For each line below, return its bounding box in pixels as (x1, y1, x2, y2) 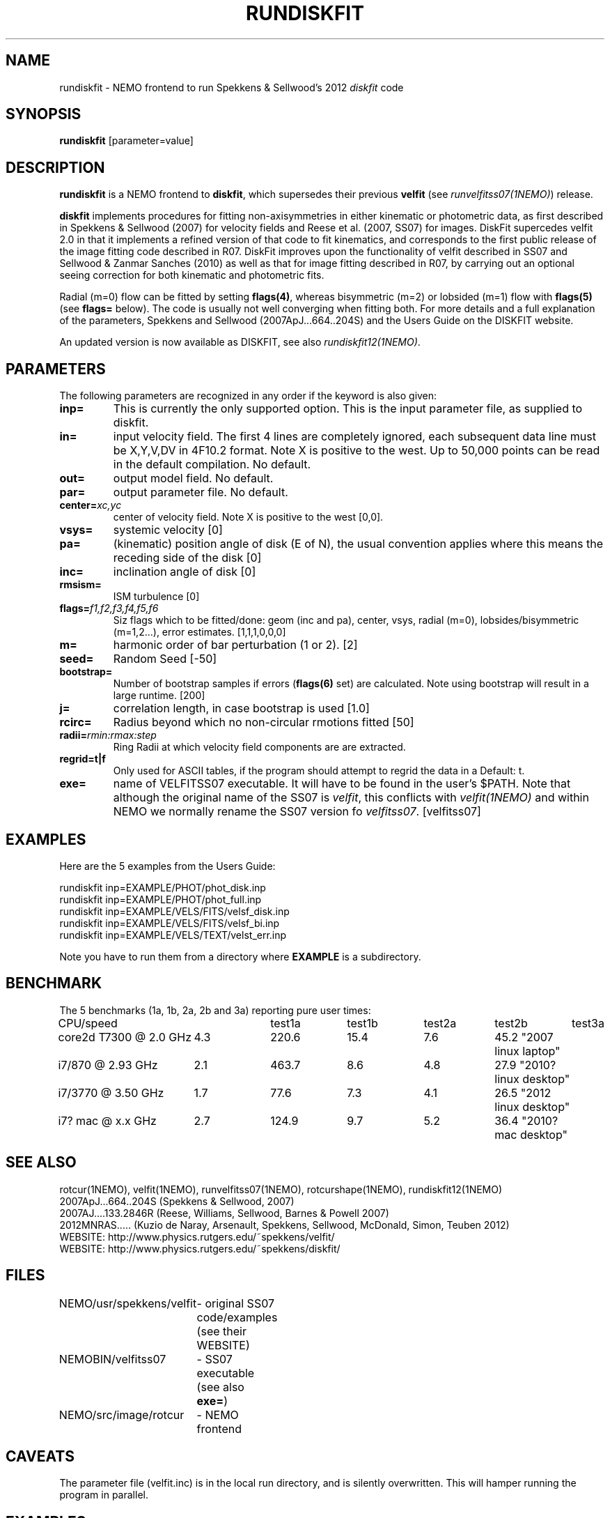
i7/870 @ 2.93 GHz (58, 1057, 158, 1072)
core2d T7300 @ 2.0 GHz (58, 1029, 191, 1044)
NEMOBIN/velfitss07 (58, 1351, 166, 1366)
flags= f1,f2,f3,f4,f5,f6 (59, 602, 159, 615)
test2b (494, 1015, 528, 1030)
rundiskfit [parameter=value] (59, 135, 194, 147)
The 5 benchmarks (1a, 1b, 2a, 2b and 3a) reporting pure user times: (59, 1004, 371, 1016)
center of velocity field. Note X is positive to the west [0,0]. (113, 511, 384, 523)
